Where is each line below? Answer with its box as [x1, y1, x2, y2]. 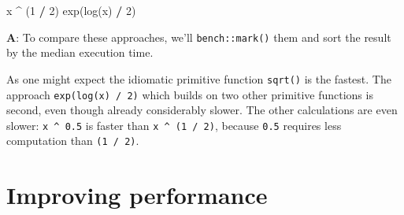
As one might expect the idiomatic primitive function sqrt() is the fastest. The [6, 70, 391, 87]
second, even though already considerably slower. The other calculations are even [6, 102, 398, 118]
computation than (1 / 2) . [6, 132, 139, 149]
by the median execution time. [6, 44, 154, 61]
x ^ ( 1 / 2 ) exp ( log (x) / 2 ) [6, 2, 136, 18]
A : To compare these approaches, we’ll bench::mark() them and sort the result [6, 28, 391, 45]
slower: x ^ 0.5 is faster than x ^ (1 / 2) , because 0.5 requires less [6, 117, 342, 133]
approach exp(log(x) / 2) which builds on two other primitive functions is [6, 86, 373, 102]
